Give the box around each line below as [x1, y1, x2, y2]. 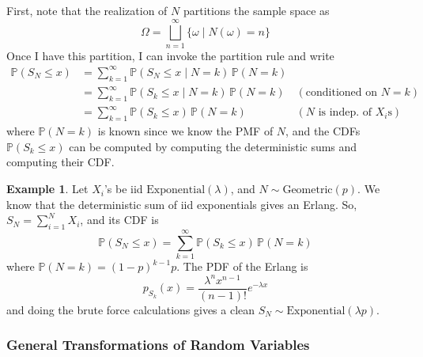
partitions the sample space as [183, 2, 330, 18]
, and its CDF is [80, 211, 159, 228]
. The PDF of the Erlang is [176, 258, 308, 275]
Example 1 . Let [6, 180, 89, 197]
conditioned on [305, 87, 377, 99]
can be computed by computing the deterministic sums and [69, 138, 357, 154]
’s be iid [104, 180, 143, 197]
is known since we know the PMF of [97, 123, 274, 139]
